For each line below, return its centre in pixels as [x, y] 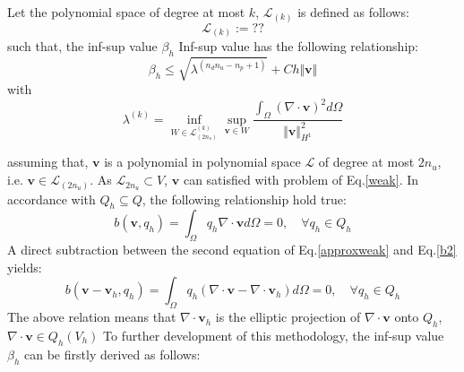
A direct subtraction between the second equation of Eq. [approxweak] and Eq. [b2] [232, 250]
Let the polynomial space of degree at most [126, 12]
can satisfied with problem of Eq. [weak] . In [301, 180]
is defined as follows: [353, 12]
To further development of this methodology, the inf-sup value [274, 335]
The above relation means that [92, 317]
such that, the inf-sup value [82, 46]
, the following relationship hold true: [244, 199]
